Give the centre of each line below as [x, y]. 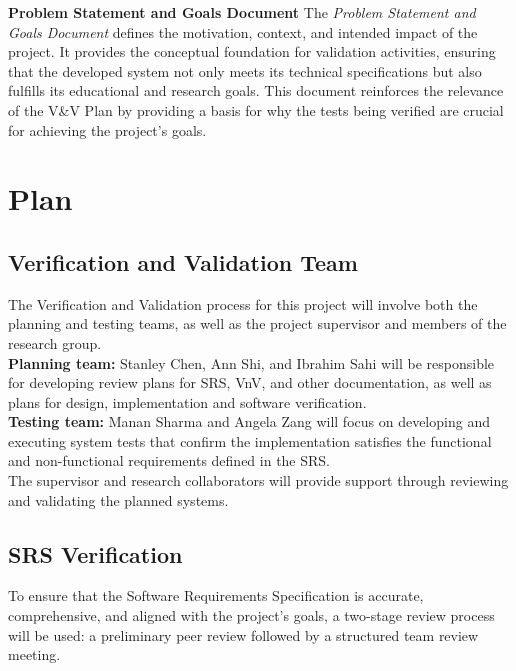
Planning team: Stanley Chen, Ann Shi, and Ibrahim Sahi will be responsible [251, 362]
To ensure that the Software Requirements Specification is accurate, [216, 595]
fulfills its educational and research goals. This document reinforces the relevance [256, 90]
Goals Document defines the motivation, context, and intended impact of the [243, 31]
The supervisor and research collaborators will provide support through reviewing [258, 480]
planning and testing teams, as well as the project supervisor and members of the [257, 323]
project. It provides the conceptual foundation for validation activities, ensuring [252, 51]
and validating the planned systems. [118, 499]
